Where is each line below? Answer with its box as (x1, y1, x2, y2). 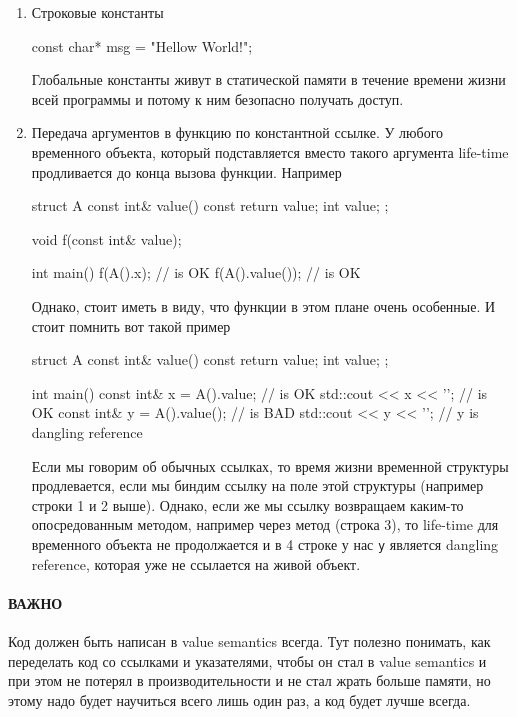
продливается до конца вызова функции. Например (31, 161, 342, 182)
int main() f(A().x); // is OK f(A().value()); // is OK (31, 262, 361, 283)
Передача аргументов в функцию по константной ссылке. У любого (31, 122, 444, 143)
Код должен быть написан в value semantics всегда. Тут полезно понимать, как (8, 630, 491, 651)
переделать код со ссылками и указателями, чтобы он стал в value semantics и (8, 650, 487, 671)
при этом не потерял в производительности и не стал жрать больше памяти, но (8, 670, 491, 691)
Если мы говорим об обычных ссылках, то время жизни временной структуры (31, 455, 509, 476)
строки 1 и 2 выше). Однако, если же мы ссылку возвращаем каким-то (31, 494, 464, 515)
